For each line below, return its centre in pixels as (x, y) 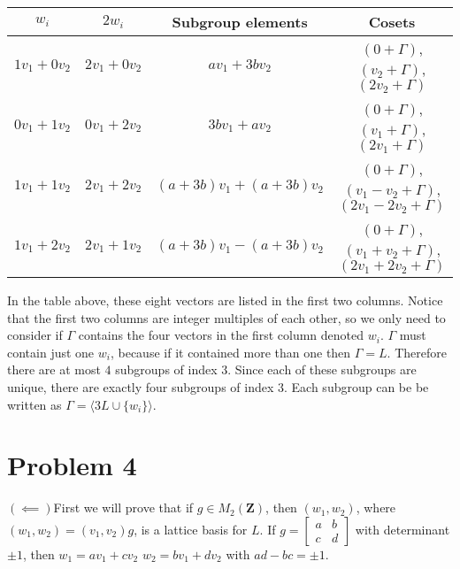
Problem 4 (72, 465)
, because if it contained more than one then (230, 352)
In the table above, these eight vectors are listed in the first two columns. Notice (225, 300)
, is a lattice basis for (191, 529)
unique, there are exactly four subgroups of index (141, 386)
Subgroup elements (240, 22)
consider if (35, 335)
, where (376, 507)
